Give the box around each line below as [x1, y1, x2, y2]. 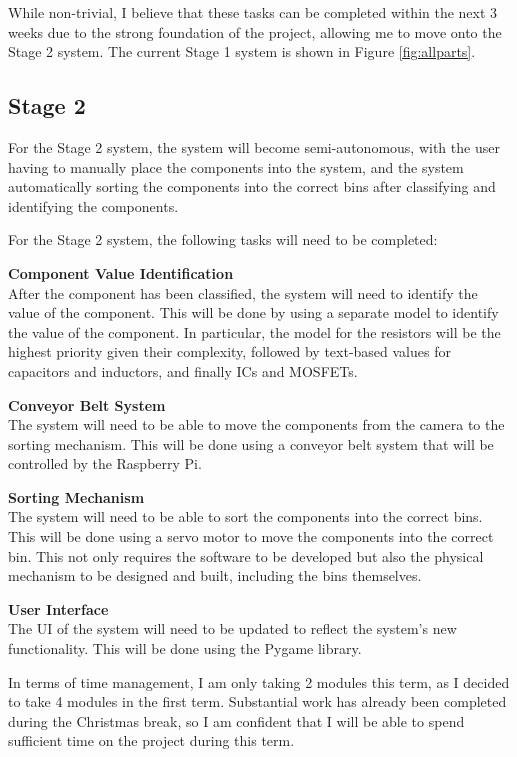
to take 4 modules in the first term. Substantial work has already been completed [8, 691, 507, 712]
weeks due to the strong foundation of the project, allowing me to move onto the [8, 21, 502, 42]
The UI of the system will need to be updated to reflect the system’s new [8, 618, 457, 639]
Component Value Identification [8, 262, 234, 283]
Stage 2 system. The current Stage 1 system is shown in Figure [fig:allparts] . [8, 41, 476, 62]
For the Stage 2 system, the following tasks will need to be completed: [8, 229, 438, 250]
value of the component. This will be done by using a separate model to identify [8, 302, 499, 323]
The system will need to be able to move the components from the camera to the [8, 414, 505, 435]
